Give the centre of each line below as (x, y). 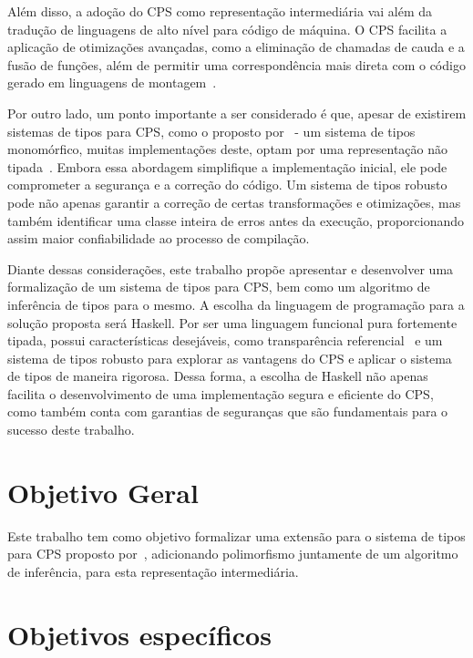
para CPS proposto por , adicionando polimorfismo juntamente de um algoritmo (233, 554)
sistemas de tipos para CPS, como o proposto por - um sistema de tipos (211, 131)
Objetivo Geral (103, 492)
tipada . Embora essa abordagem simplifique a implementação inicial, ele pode (227, 166)
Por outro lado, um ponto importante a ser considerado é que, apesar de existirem (237, 113)
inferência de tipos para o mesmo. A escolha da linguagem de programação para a (236, 304)
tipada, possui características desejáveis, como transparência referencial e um (225, 340)
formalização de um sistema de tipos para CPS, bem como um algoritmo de (219, 287)
